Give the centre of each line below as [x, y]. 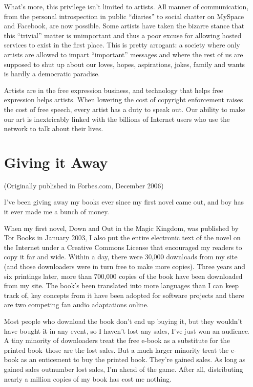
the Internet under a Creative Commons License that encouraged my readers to [123, 247]
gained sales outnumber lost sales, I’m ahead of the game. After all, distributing [124, 369]
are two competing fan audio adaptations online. [76, 305]
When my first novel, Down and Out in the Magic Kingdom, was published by [121, 228]
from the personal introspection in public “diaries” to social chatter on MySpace [124, 16]
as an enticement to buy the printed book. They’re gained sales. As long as [133, 359]
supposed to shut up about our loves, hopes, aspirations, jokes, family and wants [125, 64]
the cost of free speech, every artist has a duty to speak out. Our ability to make [125, 109]
